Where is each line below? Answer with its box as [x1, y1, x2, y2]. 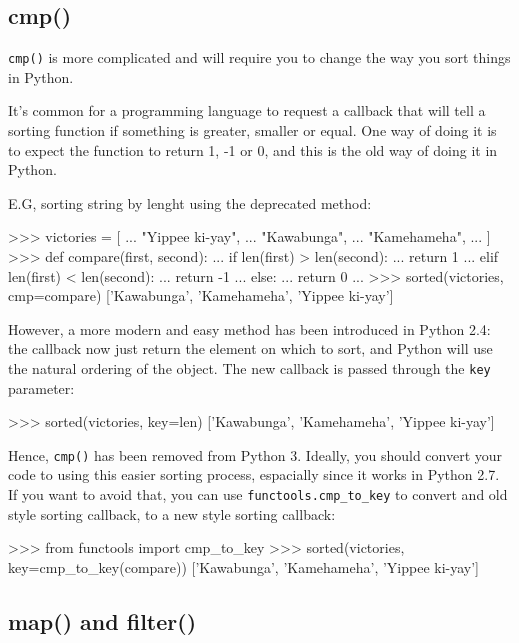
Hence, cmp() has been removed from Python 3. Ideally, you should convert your [8, 444, 503, 465]
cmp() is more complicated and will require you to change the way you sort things [8, 47, 511, 68]
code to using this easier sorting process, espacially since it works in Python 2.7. [8, 464, 500, 485]
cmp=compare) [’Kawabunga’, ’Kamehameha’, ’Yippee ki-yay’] [8, 285, 394, 306]
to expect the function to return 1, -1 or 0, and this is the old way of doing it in [8, 139, 498, 160]
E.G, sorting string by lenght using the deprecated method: [8, 192, 372, 213]
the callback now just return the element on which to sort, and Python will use [8, 338, 493, 359]
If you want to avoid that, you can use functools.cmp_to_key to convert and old [8, 484, 508, 505]
